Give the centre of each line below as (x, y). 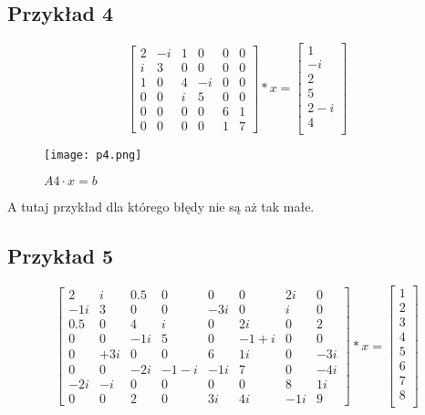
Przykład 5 (61, 256)
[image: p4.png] (93, 156)
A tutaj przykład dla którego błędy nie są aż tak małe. (161, 207)
